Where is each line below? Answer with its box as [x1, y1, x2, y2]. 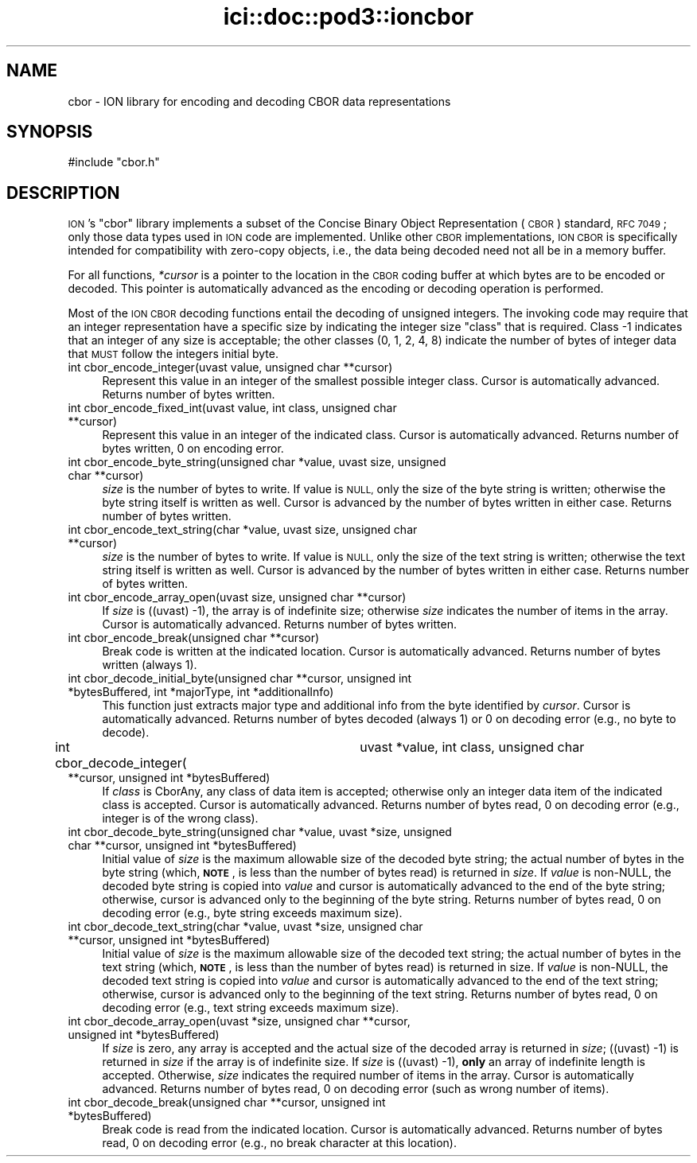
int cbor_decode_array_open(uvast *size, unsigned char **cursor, [68, 1014, 411, 1029]
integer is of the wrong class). [102, 811, 259, 826]
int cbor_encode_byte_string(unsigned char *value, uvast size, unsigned [68, 455, 446, 469]
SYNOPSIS [6, 122, 93, 142]
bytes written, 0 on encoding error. [102, 441, 284, 456]
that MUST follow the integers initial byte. [68, 347, 279, 361]
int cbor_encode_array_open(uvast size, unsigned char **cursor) [68, 590, 407, 605]
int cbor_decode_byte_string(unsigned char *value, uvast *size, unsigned [68, 825, 452, 839]
